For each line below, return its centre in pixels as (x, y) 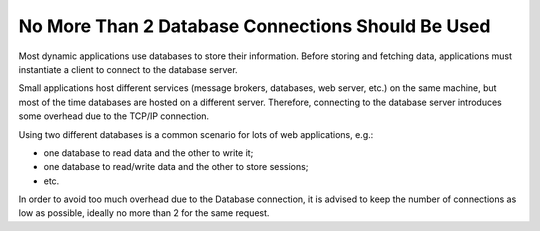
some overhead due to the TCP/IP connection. (114, 116)
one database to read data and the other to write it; (148, 152)
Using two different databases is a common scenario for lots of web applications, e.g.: (196, 134)
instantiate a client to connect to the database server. (128, 69)
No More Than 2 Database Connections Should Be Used (254, 26)
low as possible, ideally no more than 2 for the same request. (144, 213)
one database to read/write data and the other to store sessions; (176, 167)
